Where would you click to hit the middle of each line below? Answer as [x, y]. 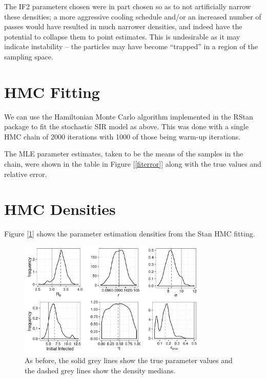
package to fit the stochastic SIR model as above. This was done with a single [126, 126]
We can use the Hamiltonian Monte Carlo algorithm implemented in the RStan [129, 116]
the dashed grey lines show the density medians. [100, 370]
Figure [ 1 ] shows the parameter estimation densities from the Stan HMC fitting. [130, 234]
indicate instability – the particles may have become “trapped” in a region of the [131, 46]
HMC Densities [60, 209]
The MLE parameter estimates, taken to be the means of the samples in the [124, 154]
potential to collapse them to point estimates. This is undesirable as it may [122, 36]
